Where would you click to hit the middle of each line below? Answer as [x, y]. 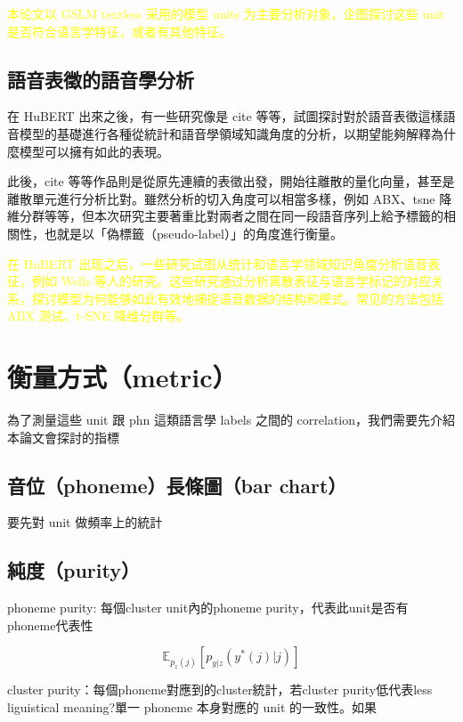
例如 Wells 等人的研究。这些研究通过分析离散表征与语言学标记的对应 [231, 281]
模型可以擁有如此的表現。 [94, 151]
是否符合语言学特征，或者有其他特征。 [119, 31]
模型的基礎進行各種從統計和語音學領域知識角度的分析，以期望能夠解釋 [225, 133]
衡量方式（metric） [122, 377]
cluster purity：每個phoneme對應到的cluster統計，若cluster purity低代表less [220, 690]
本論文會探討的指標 [63, 437]
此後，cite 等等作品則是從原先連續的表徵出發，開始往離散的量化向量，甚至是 [231, 181]
